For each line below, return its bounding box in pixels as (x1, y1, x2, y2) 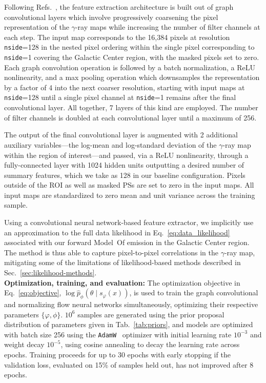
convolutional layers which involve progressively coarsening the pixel (4, 11, 218, 22)
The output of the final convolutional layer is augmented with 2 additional (4, 129, 238, 140)
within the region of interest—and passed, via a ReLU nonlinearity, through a (4, 149, 249, 160)
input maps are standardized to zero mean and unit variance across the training (4, 189, 255, 200)
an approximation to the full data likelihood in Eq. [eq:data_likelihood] (4, 227, 230, 237)
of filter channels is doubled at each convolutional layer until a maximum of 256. (4, 112, 257, 123)
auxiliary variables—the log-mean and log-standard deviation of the (4, 139, 217, 150)
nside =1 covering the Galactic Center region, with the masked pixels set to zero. (4, 52, 259, 63)
